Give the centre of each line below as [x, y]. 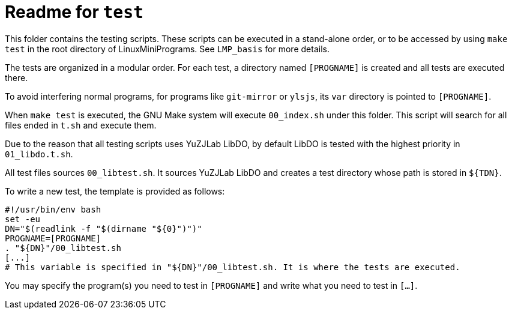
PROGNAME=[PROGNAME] [53, 238]
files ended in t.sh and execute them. [81, 125]
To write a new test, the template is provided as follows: [115, 191]
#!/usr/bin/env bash [53, 209]
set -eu [23, 219]
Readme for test [74, 12]
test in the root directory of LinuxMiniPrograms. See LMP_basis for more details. [167, 49]
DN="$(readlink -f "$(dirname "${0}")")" [104, 228]
